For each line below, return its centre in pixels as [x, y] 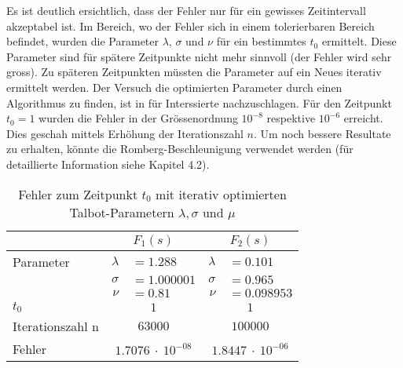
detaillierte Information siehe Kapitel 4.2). [108, 164]
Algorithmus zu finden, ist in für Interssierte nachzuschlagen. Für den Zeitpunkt [199, 102]
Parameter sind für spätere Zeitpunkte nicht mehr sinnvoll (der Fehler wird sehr [199, 56]
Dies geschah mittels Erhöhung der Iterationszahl [125, 133]
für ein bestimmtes [261, 41]
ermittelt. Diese [359, 41]
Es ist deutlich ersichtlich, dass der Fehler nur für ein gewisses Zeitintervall [186, 10]
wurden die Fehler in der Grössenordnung [138, 118]
